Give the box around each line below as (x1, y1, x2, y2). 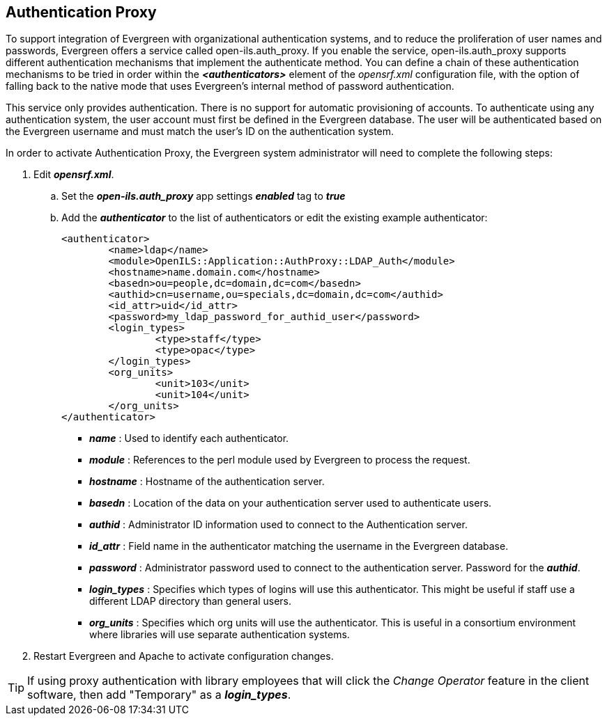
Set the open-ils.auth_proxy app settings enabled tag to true (61, 190, 346, 203)
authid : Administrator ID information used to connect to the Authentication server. (89, 518, 468, 531)
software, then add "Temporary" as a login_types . (27, 688, 291, 702)
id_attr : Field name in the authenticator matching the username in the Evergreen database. (89, 540, 509, 553)
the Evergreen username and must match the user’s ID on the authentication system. (6, 125, 394, 138)
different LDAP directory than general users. (89, 595, 291, 608)
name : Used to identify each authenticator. (89, 432, 289, 445)
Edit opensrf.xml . (33, 168, 114, 181)
